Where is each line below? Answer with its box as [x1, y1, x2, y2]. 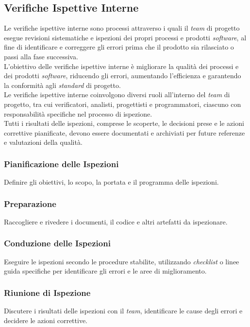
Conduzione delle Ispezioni [4, 237, 111, 249]
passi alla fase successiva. [4, 51, 78, 61]
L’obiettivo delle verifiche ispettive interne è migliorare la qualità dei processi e [4, 61, 239, 71]
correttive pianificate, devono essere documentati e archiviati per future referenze [4, 127, 245, 138]
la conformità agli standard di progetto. [4, 80, 121, 90]
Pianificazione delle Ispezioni [4, 157, 119, 170]
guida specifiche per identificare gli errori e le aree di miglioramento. [4, 266, 207, 276]
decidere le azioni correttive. [4, 315, 87, 325]
